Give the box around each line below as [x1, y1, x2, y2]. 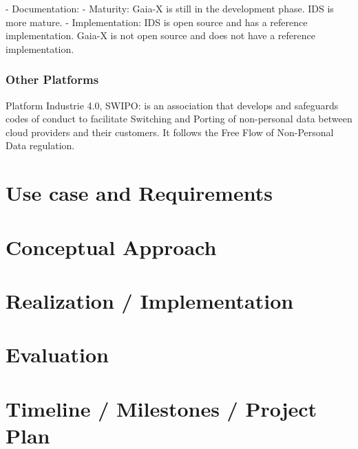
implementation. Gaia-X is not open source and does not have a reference [6, 28, 315, 43]
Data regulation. [6, 138, 75, 153]
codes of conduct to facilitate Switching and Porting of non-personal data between [6, 111, 352, 126]
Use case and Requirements [6, 179, 273, 207]
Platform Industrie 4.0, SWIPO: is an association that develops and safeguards [6, 98, 339, 112]
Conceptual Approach [6, 232, 217, 261]
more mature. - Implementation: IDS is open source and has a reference [6, 14, 308, 29]
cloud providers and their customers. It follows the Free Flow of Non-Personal [6, 124, 334, 139]
